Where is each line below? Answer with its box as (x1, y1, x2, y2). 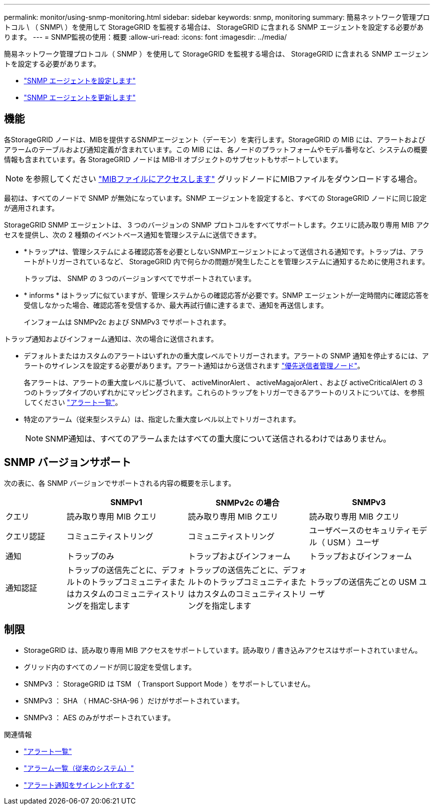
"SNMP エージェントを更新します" (24, 93, 136, 102)
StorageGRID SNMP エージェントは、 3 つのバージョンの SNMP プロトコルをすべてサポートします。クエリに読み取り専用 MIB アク (4, 220, 430, 229)
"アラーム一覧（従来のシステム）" (24, 763, 134, 772)
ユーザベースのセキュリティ (309, 525, 412, 535)
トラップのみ (66, 551, 114, 561)
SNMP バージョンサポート (4, 456, 131, 469)
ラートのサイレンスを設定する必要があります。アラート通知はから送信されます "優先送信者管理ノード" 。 (24, 361, 365, 370)
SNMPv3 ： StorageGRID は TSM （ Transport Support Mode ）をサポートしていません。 (24, 679, 315, 688)
